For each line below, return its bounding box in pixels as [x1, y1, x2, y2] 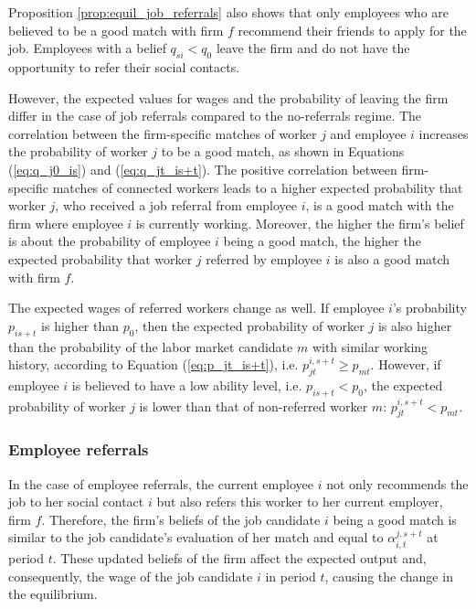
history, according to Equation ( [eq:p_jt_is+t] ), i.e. [8, 355, 299, 374]
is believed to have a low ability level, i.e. [71, 375, 302, 394]
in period [265, 566, 316, 585]
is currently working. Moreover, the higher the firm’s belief [135, 213, 464, 232]
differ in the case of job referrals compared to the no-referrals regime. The [8, 106, 422, 125]
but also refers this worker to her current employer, [156, 492, 443, 511]
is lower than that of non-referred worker [139, 396, 368, 415]
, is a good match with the [305, 196, 454, 215]
